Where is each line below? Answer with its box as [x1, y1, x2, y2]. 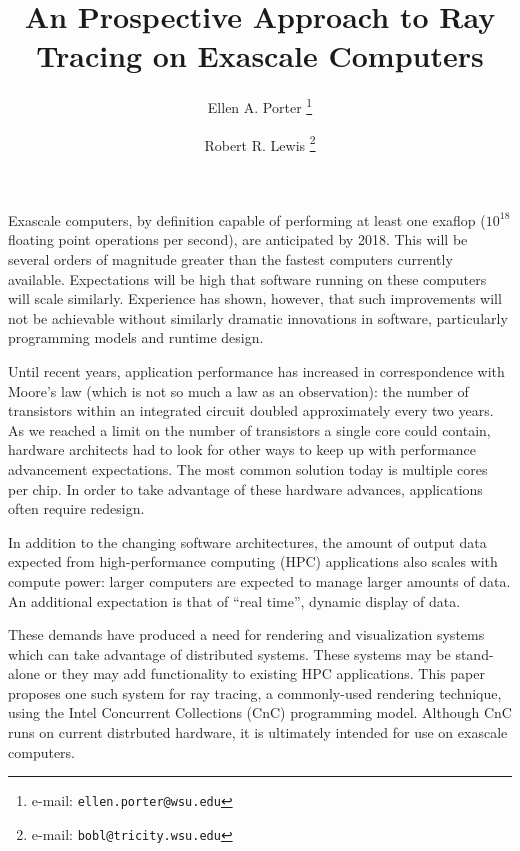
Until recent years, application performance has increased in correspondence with [8, 360, 505, 381]
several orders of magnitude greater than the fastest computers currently [8, 249, 453, 269]
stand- [455, 643, 494, 664]
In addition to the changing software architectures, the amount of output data [8, 531, 487, 552]
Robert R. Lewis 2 [204, 131, 316, 155]
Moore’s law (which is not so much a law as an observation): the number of [8, 380, 469, 401]
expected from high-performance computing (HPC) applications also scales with [8, 551, 498, 572]
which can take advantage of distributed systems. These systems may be [8, 643, 451, 664]
